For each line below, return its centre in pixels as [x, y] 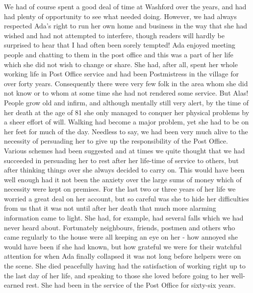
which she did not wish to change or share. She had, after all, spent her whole [121, 64]
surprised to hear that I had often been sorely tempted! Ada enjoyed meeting [120, 45]
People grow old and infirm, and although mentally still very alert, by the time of [126, 102]
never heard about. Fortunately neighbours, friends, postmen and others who [120, 227]
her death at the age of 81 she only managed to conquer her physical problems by [127, 112]
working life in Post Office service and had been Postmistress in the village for [121, 74]
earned [14, 285]
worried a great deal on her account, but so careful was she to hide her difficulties [126, 198]
